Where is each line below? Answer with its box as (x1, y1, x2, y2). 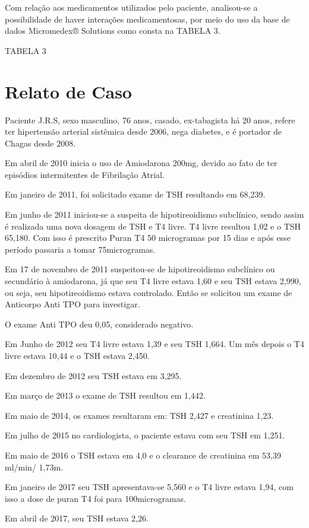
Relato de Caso (5, 79, 132, 103)
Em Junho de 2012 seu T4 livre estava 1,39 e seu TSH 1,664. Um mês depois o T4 (5, 338, 304, 350)
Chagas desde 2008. (5, 136, 76, 149)
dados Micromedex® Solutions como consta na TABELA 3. (5, 24, 220, 37)
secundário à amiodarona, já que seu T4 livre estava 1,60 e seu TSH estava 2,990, (5, 275, 301, 287)
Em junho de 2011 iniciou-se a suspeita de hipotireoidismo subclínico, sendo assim (5, 208, 304, 221)
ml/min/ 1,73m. (5, 460, 63, 473)
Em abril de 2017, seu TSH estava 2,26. (5, 512, 149, 524)
